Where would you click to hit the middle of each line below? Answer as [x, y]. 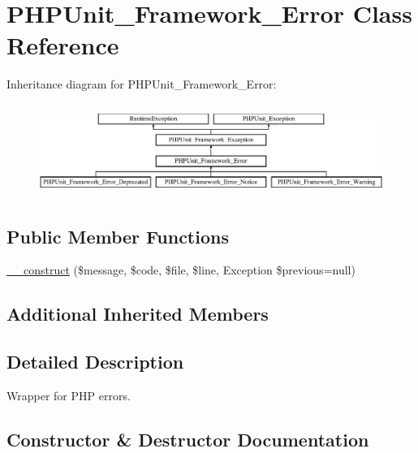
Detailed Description [95, 362]
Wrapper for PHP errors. [69, 395]
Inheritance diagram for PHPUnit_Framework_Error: [142, 84]
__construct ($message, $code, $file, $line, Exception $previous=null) [181, 270]
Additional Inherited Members [138, 314]
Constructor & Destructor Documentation [188, 439]
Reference [63, 45]
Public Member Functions [118, 236]
